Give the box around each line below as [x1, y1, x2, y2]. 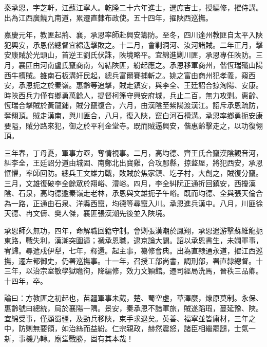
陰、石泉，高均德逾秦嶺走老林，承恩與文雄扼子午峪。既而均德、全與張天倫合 [4, 188, 263, 198]
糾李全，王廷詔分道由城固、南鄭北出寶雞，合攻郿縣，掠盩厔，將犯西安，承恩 [4, 157, 263, 168]
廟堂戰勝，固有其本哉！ [54, 333, 133, 343]
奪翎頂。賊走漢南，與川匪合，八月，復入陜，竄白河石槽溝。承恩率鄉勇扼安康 [4, 109, 263, 120]
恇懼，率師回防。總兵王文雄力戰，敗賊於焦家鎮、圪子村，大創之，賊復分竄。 [4, 167, 263, 178]
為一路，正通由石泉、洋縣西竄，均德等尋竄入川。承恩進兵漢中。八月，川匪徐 [4, 197, 263, 208]
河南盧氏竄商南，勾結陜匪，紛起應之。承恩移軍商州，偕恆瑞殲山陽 [40, 59, 263, 70]
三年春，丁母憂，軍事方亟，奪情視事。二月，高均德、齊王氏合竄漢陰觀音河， [4, 147, 263, 158]
